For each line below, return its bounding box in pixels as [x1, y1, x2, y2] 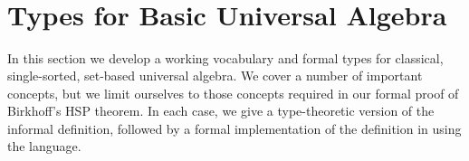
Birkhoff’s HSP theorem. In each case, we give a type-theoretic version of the [7, 101, 435, 120]
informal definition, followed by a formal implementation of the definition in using [7, 118, 462, 137]
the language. [7, 137, 81, 156]
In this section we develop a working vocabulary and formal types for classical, [7, 48, 444, 67]
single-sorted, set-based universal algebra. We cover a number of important [7, 66, 423, 85]
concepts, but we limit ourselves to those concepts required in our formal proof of [7, 83, 459, 102]
